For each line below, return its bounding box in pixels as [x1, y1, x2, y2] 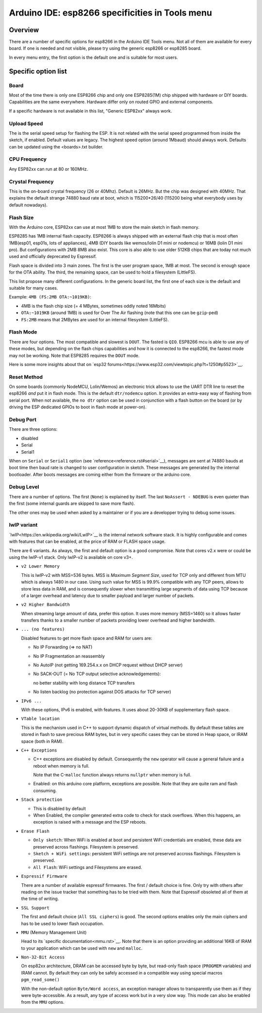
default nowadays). [9, 202, 48, 208]
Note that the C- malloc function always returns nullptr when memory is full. [33, 772, 192, 778]
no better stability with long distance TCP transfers [33, 680, 135, 686]
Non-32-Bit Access [21, 955, 65, 960]
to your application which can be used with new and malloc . [21, 945, 143, 951]
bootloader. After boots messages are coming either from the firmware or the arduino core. [9, 471, 191, 477]
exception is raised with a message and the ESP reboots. [33, 819, 147, 825]
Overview [9, 26, 39, 34]
